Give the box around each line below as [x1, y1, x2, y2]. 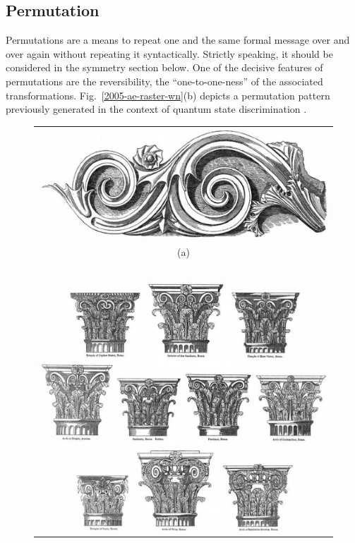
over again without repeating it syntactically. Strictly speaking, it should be [6, 46, 333, 61]
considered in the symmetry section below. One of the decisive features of [6, 60, 323, 75]
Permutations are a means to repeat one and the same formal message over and [6, 32, 350, 47]
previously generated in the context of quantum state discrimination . [6, 102, 307, 116]
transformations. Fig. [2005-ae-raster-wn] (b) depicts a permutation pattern [6, 87, 330, 102]
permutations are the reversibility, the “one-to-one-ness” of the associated [6, 73, 323, 88]
